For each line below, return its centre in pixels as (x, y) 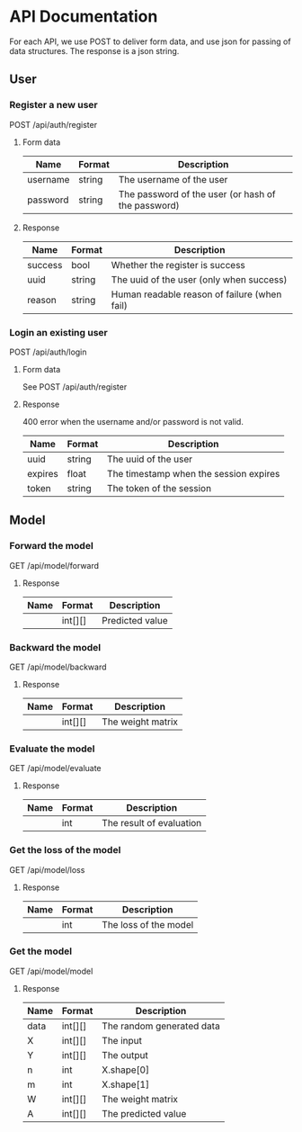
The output (125, 1055)
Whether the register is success (178, 265)
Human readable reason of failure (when (196, 294)
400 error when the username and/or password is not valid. (133, 421)
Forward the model (52, 546)
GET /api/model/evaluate (55, 768)
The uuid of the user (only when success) (199, 279)
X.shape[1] (126, 1084)
